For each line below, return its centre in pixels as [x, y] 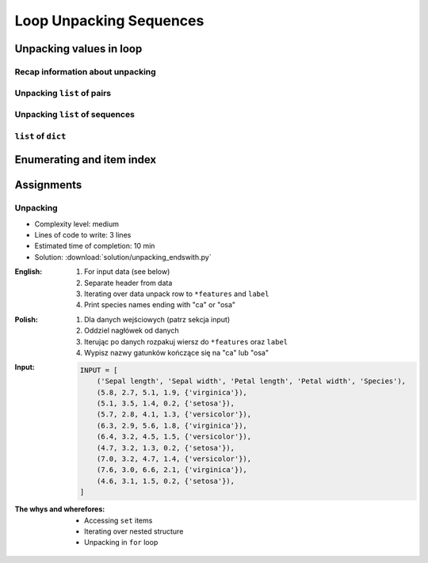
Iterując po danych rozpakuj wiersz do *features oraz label [186, 341]
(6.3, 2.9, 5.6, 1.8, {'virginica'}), [172, 425]
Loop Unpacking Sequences [109, 21]
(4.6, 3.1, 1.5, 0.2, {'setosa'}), [166, 481]
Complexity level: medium [76, 224]
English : [29, 272]
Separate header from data [128, 283]
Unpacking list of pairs [63, 93]
